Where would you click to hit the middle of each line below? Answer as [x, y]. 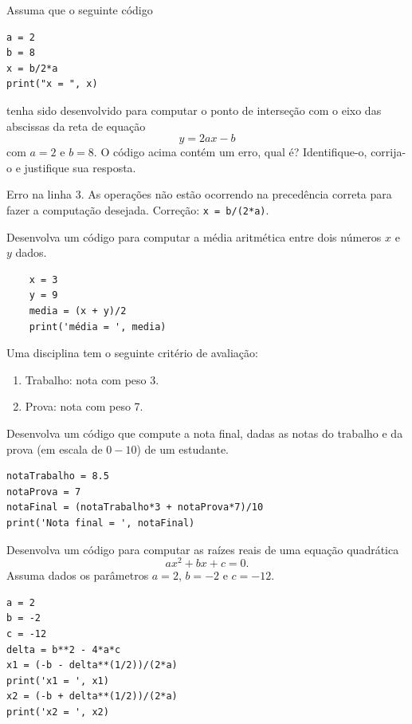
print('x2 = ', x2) [58, 712]
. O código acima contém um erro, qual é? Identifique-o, [230, 152]
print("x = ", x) [52, 84]
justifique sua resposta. [80, 167]
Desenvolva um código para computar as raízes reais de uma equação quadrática [203, 549]
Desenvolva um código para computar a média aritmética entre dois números [194, 236]
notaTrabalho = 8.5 [58, 476]
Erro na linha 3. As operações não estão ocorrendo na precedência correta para [199, 194]
